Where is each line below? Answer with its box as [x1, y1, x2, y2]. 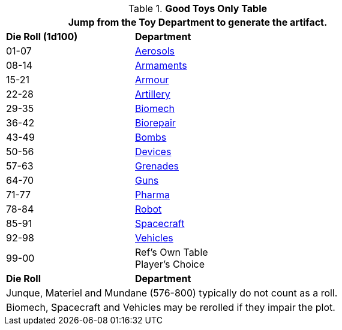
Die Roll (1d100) [6, 31, 78, 43]
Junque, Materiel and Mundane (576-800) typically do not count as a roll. [6, 287, 338, 299]
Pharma [134, 189, 170, 201]
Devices [134, 146, 172, 158]
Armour [134, 74, 169, 86]
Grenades [134, 160, 179, 172]
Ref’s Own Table [134, 246, 208, 258]
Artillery [134, 88, 170, 100]
